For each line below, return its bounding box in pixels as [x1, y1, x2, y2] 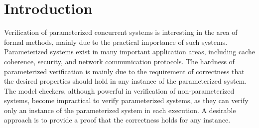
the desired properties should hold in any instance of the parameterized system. [4, 76, 247, 86]
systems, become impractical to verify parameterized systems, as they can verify [4, 95, 249, 106]
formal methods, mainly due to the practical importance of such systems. [4, 36, 228, 47]
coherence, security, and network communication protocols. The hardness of [4, 56, 235, 66]
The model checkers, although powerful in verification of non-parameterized [4, 85, 235, 96]
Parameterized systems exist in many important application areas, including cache [4, 46, 255, 57]
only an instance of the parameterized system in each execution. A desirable [4, 105, 236, 115]
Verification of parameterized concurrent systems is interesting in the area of [4, 27, 238, 37]
